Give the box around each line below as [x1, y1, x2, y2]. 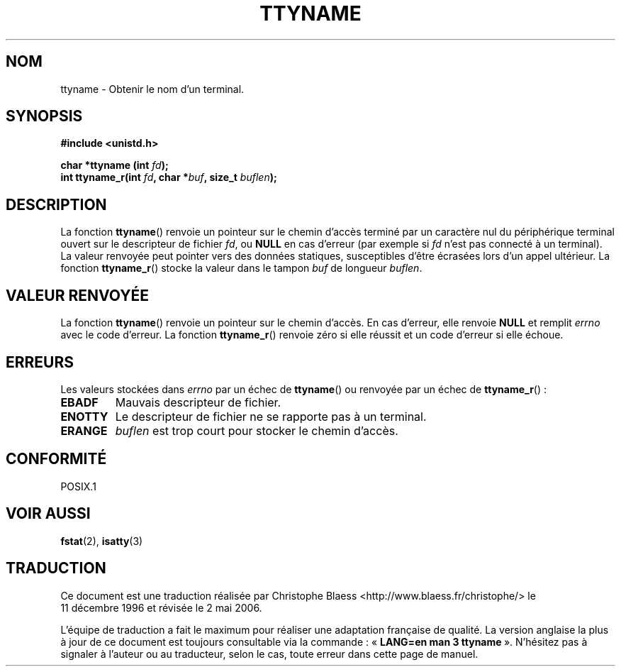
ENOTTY [60, 409, 108, 424]
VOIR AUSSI [6, 505, 91, 523]
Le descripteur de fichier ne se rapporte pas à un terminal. [115, 409, 427, 424]
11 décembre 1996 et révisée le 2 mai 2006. [60, 601, 262, 614]
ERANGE [60, 423, 108, 438]
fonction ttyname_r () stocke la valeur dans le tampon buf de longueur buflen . [60, 262, 423, 275]
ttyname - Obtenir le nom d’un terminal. [60, 82, 245, 95]
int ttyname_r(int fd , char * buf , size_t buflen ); [60, 171, 277, 184]
